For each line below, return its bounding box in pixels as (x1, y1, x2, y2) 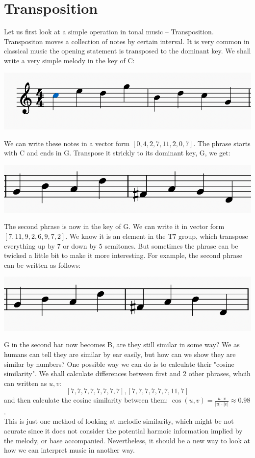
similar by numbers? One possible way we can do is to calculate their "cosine (4, 358, 234, 369)
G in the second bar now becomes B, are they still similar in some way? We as (4, 339, 240, 350)
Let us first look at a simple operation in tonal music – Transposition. (4, 26, 214, 37)
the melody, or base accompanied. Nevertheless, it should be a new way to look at (4, 435, 251, 445)
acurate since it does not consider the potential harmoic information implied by (4, 425, 243, 435)
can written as (4, 378, 47, 388)
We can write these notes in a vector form (4, 138, 130, 148)
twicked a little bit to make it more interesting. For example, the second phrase (4, 250, 242, 260)
